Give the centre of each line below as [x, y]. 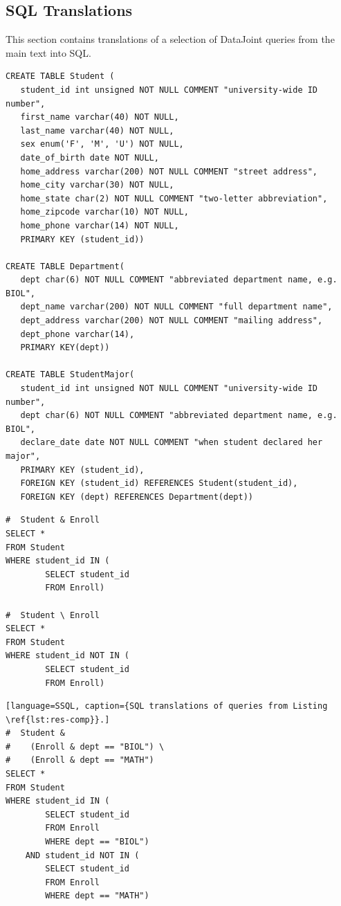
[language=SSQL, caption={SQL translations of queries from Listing [167, 706]
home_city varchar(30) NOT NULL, [97, 185]
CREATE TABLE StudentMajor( [70, 375]
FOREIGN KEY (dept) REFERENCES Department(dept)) [137, 497]
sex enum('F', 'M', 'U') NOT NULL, [102, 144]
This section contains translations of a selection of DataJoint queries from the [170, 39]
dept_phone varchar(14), [77, 334]
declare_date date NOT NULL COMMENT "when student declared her [172, 443]
